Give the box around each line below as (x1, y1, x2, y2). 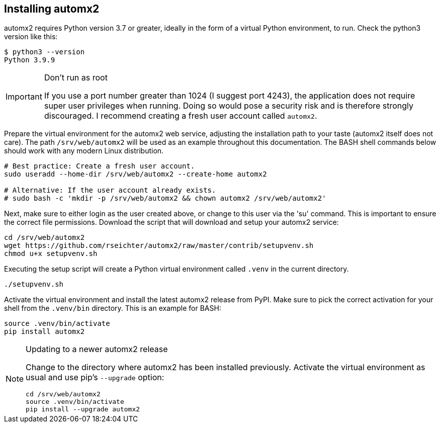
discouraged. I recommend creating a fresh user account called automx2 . (44, 111, 317, 121)
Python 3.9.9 (4, 56, 55, 64)
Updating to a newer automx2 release (26, 344, 168, 355)
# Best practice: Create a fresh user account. (4, 162, 195, 170)
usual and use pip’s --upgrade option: (26, 372, 164, 383)
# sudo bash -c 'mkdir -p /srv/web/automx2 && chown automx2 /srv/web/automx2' (4, 194, 326, 203)
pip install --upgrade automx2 (26, 405, 140, 413)
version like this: (4, 32, 58, 41)
